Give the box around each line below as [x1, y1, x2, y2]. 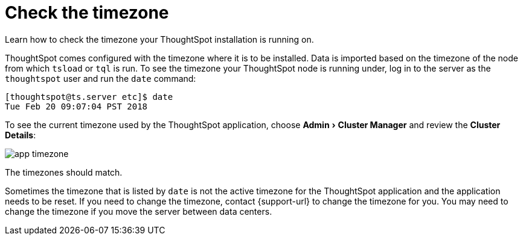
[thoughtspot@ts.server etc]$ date [5, 91, 173, 102]
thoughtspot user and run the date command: [5, 73, 196, 84]
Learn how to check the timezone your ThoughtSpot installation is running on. [5, 34, 314, 45]
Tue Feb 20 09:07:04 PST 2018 [5, 101, 148, 111]
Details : [5, 129, 36, 140]
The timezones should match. [5, 167, 123, 177]
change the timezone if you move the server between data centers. [5, 206, 272, 217]
